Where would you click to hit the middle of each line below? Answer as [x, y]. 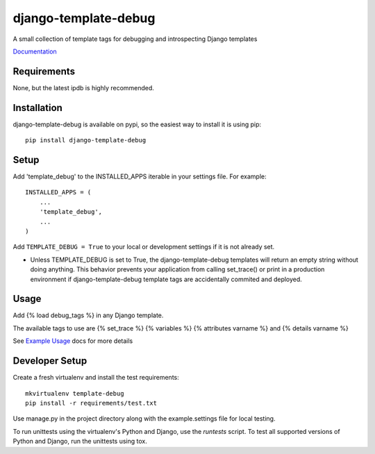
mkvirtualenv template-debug [75, 393]
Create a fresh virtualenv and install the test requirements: [96, 378]
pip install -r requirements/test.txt [91, 403]
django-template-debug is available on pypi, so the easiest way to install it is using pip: [137, 124]
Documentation [35, 51]
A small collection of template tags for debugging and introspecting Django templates [135, 39]
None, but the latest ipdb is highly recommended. [83, 87]
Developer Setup [50, 361]
